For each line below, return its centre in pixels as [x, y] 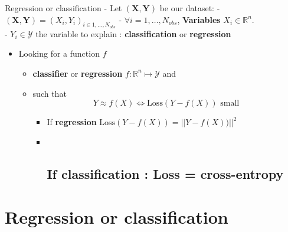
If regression [72, 122]
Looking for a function [59, 53]
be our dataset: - [190, 8]
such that [50, 93]
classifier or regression [78, 73]
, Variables [199, 19]
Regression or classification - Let [63, 8]
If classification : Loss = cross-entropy [165, 173]
